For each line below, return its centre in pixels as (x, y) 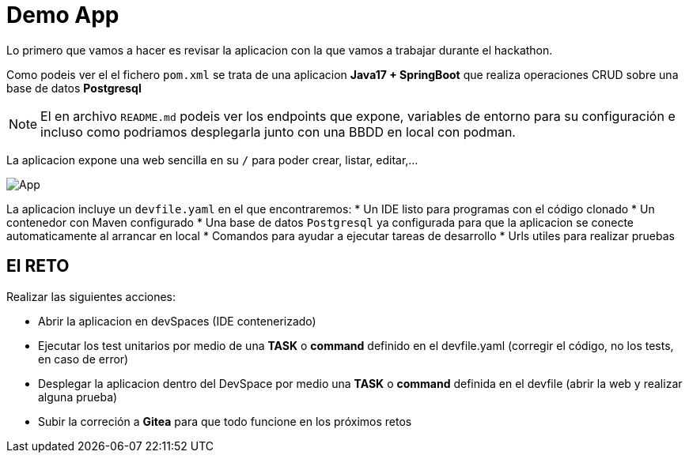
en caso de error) (83, 359)
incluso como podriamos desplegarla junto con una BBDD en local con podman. (278, 132)
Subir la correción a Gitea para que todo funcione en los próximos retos (225, 421)
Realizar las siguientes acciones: (91, 296)
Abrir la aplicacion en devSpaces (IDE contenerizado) (177, 321)
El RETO (38, 266)
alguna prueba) (78, 397)
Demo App (63, 15)
